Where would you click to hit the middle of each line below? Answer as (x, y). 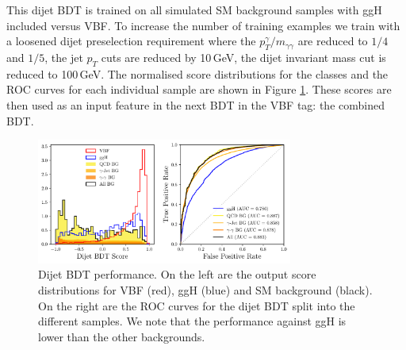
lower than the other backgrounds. (122, 336)
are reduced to (333, 41)
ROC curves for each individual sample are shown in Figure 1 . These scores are (199, 89)
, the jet (64, 57)
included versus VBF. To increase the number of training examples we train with (203, 25)
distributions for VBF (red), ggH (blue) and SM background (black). (205, 289)
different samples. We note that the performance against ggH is (192, 321)
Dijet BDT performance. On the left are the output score (177, 274)
